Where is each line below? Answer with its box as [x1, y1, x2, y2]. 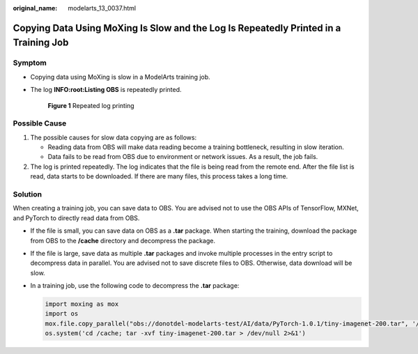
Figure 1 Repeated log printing [47, 101, 135, 109]
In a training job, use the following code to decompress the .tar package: [30, 282, 240, 290]
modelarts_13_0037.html [68, 4, 136, 12]
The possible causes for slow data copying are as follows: [30, 133, 197, 141]
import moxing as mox [45, 300, 119, 308]
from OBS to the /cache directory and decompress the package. [30, 236, 216, 245]
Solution [13, 190, 42, 199]
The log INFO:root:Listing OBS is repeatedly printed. [30, 86, 182, 94]
